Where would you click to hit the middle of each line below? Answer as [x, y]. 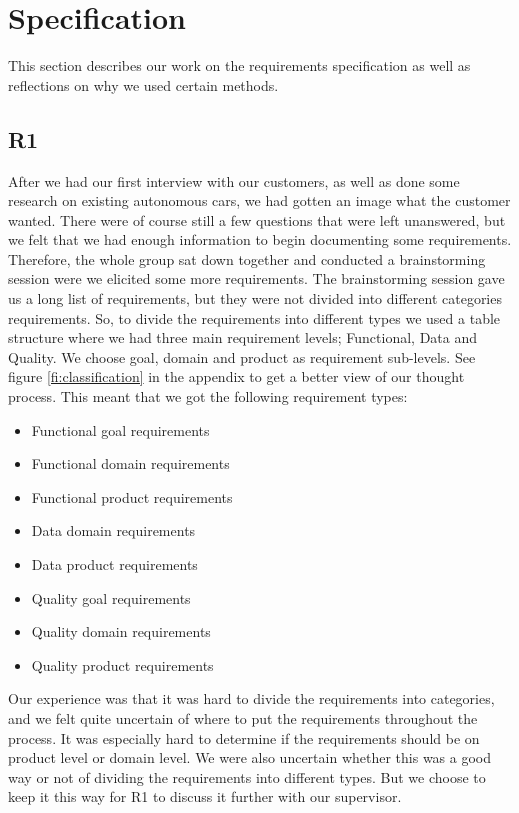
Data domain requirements [113, 530]
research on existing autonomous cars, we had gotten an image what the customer [259, 200]
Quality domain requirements [121, 631]
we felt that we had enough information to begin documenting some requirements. [260, 239]
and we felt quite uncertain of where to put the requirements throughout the [243, 717]
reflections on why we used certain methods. [143, 84]
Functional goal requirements [120, 429]
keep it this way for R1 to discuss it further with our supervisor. [205, 796]
